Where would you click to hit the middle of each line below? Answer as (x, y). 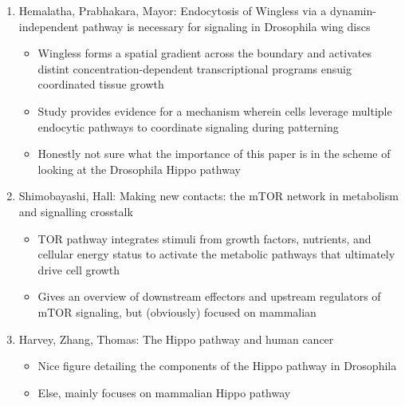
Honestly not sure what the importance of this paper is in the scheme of (214, 154)
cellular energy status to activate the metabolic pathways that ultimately (216, 254)
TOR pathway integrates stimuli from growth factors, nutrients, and (204, 238)
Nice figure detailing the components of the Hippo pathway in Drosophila (217, 366)
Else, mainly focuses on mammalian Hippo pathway (164, 392)
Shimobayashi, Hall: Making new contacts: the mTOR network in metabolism (208, 196)
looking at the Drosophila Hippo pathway (139, 169)
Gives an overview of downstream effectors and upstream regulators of (209, 296)
